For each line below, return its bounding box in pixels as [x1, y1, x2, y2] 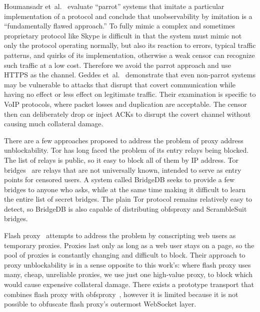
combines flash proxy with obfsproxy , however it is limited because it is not [4, 289, 238, 299]
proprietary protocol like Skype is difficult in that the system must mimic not [4, 30, 242, 40]
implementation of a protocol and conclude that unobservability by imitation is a [4, 10, 252, 21]
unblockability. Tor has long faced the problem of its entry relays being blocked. [4, 145, 249, 155]
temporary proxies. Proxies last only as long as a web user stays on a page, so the [4, 240, 254, 250]
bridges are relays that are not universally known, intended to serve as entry [4, 164, 241, 175]
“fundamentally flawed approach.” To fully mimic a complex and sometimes [4, 20, 235, 31]
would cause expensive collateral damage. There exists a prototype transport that [4, 279, 254, 290]
